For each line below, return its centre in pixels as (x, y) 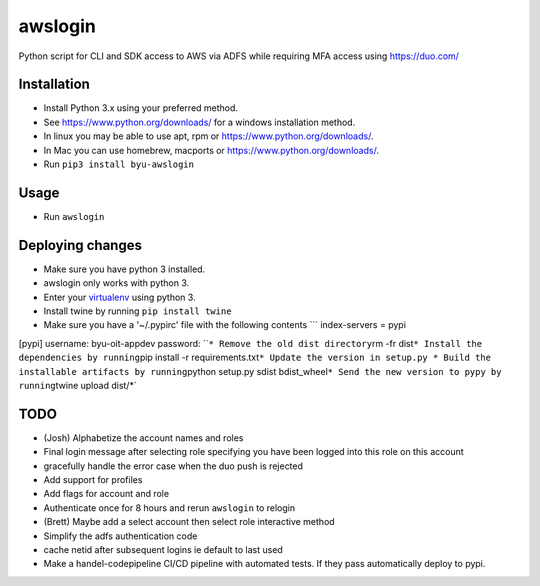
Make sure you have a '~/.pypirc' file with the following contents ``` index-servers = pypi (225, 325)
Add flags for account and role (106, 494)
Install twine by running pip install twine (137, 311)
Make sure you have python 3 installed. (124, 269)
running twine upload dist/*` (77, 385)
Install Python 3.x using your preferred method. (141, 108)
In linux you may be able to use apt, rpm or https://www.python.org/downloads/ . (208, 136)
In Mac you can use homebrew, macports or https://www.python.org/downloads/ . (211, 150)
